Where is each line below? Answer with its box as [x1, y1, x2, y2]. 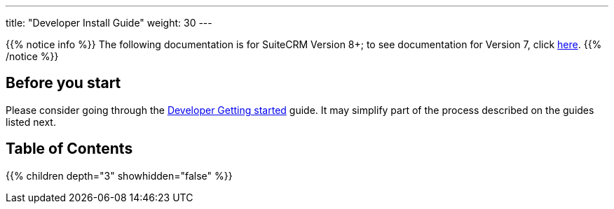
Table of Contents [6, 140, 133, 158]
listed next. [6, 115, 56, 128]
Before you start [6, 74, 121, 92]
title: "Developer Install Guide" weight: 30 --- [6, 17, 212, 29]
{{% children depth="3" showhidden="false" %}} [6, 169, 233, 182]
